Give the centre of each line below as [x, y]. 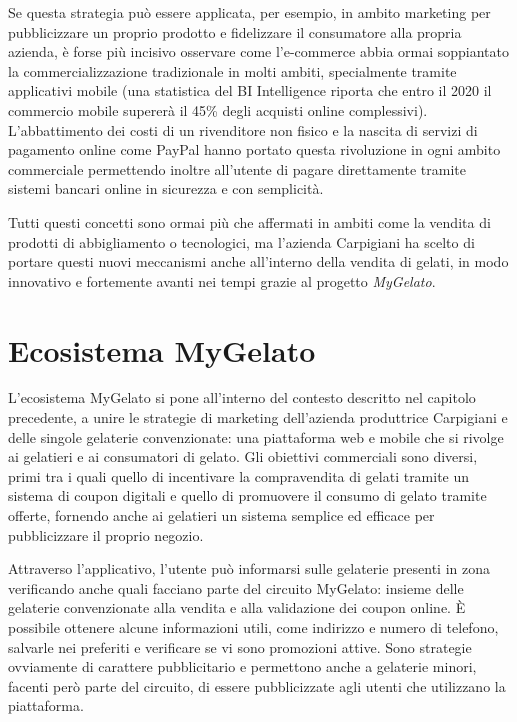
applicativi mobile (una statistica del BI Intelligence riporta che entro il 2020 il [250, 90]
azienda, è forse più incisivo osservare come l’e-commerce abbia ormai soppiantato [259, 51]
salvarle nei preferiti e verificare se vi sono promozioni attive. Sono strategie [240, 646]
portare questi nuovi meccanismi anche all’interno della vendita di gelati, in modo [258, 261]
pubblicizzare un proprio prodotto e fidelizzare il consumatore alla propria [235, 31]
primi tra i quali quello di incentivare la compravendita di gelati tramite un [239, 475]
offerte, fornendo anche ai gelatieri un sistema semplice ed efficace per [221, 515]
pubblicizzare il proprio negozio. [106, 534]
